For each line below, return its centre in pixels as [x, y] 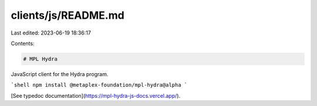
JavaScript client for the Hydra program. [60, 74]
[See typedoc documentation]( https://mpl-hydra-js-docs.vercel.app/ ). [96, 95]
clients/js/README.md [68, 15]
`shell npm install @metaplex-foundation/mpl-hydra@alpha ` [99, 85]
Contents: [23, 43]
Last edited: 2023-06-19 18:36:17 [51, 33]
